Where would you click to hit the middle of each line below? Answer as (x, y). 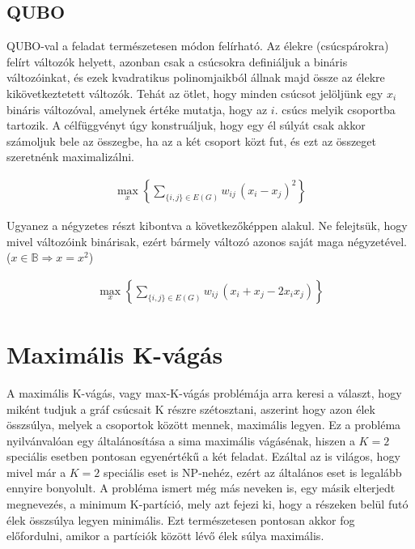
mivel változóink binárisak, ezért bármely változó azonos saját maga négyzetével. (207, 241)
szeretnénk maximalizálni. (71, 157)
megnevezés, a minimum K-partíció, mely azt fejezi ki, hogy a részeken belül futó (207, 504)
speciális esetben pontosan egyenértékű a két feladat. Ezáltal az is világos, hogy (203, 456)
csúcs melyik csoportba (339, 109)
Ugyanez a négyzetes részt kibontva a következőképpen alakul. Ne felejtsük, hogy (207, 225)
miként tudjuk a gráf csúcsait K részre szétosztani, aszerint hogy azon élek (191, 409)
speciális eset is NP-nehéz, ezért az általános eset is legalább (253, 472)
